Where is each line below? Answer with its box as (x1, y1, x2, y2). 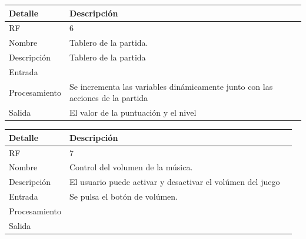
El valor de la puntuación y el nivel (69, 106, 197, 119)
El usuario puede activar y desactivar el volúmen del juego (69, 176, 280, 188)
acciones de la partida (69, 92, 148, 104)
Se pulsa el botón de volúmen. (69, 190, 178, 203)
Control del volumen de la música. (69, 161, 193, 173)
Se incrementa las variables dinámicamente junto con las (69, 80, 273, 92)
